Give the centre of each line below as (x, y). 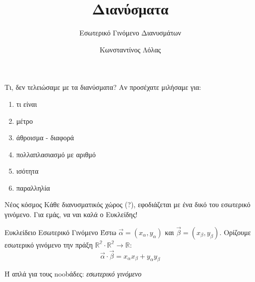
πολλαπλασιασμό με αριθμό (56, 154)
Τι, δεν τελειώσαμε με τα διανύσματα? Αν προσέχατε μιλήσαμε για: (103, 87)
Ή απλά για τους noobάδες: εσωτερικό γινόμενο (73, 274)
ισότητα (27, 171)
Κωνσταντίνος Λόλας (130, 49)
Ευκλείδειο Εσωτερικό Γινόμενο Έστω (60, 232)
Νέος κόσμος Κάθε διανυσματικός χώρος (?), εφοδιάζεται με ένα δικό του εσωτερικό (127, 204)
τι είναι (26, 104)
